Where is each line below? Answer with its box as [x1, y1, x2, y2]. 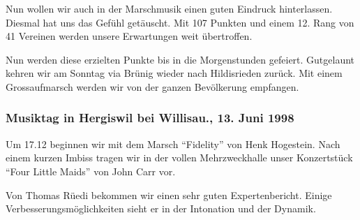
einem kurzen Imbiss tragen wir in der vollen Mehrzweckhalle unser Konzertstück [6, 150, 353, 165]
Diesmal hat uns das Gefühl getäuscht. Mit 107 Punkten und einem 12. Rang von [6, 15, 354, 29]
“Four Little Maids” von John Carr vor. [6, 163, 176, 178]
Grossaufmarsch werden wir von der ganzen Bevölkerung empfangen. [6, 79, 299, 94]
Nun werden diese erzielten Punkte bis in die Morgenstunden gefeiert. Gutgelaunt [6, 52, 355, 66]
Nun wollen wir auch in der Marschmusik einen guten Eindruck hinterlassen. [6, 1, 333, 15]
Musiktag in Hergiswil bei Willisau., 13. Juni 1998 [6, 109, 294, 126]
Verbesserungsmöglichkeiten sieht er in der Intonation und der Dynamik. [6, 201, 316, 216]
